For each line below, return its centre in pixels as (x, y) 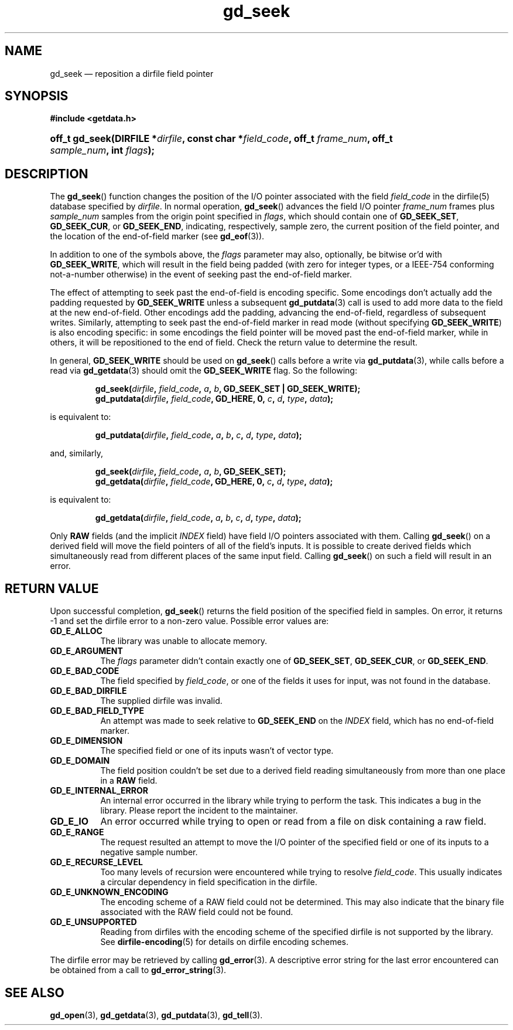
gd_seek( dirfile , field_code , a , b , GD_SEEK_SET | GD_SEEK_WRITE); (228, 389)
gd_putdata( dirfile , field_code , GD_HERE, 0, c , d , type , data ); (214, 399)
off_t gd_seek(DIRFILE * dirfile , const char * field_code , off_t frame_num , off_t (221, 139)
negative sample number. (149, 852)
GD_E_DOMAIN (80, 761)
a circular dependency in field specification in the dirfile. (209, 882)
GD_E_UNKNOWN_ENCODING (109, 892)
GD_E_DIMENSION (86, 741)
